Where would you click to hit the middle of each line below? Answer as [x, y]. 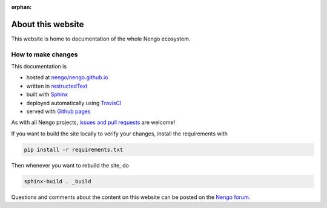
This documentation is [39, 67]
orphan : [21, 7]
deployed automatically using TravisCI [74, 103]
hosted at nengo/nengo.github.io [67, 77]
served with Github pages [58, 111]
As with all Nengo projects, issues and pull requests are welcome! [93, 122]
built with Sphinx [47, 94]
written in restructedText [57, 86]
